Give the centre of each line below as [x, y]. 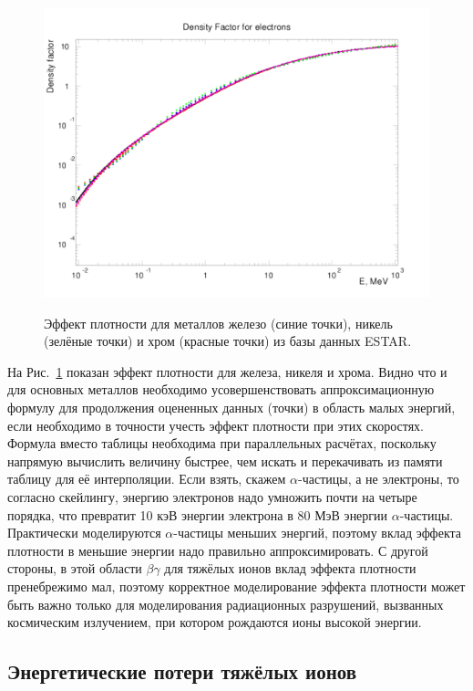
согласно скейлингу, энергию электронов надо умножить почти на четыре [212, 496]
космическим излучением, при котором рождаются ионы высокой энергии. [215, 622]
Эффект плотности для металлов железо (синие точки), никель [218, 323]
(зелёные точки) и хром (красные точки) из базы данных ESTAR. [228, 341]
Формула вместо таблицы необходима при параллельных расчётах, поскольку [222, 443]
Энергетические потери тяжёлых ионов [182, 671]
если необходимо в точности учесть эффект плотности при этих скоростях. [216, 425]
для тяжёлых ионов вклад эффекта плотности [290, 568]
